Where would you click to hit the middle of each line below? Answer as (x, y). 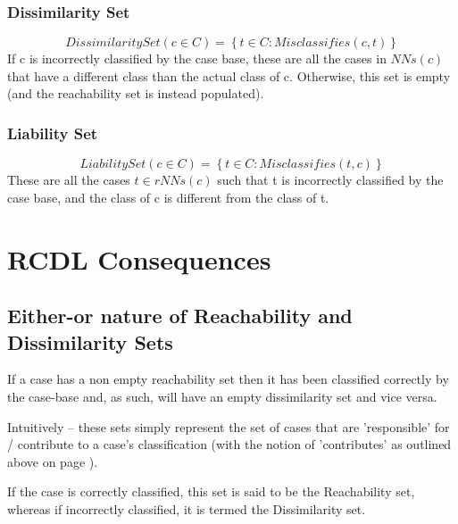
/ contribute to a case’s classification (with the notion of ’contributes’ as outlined (229, 444)
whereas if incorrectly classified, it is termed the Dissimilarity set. (187, 508)
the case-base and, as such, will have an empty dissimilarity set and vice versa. (222, 396)
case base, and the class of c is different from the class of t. (168, 197)
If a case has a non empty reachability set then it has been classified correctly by (228, 379)
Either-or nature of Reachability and (180, 316)
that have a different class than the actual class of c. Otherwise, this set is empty (229, 75)
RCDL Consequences (139, 258)
